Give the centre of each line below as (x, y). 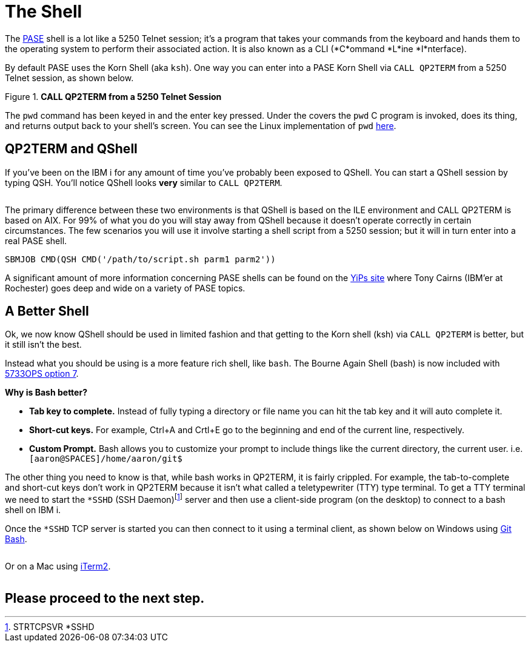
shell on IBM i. (33, 510)
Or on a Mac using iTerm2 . (58, 566)
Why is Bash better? (46, 393)
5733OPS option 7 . (42, 374)
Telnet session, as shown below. (69, 78)
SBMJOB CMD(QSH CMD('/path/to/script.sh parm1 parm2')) (140, 259)
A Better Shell (47, 311)
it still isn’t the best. (43, 345)
